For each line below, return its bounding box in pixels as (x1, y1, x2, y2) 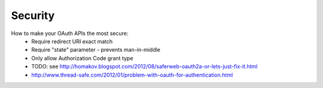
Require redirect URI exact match (31, 37, 113, 45)
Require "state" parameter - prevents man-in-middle (31, 46, 161, 54)
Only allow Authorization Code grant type (31, 54, 133, 62)
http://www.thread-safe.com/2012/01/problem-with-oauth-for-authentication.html (31, 71, 233, 78)
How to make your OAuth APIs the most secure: (11, 30, 129, 37)
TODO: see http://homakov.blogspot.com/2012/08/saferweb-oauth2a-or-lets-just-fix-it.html (31, 63, 258, 70)
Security (11, 9, 55, 22)
